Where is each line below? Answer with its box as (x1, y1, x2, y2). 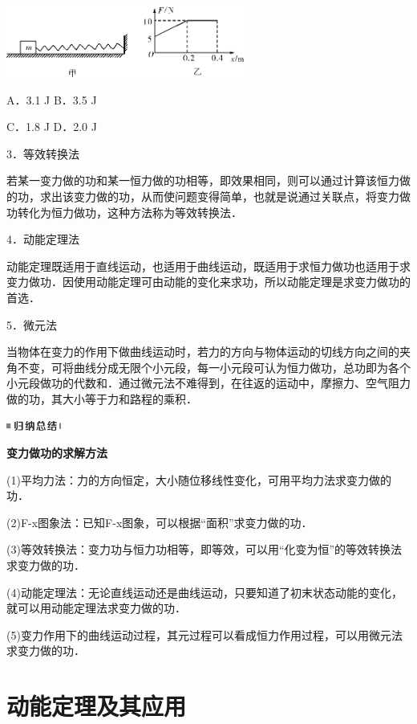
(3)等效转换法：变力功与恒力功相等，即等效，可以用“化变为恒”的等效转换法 (6, 541, 403, 558)
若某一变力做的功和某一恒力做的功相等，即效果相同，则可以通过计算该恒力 (6, 172, 399, 189)
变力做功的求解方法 (6, 444, 107, 461)
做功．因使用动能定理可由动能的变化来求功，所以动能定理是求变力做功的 (28, 273, 411, 290)
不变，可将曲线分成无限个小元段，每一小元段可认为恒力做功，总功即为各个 (17, 358, 411, 375)
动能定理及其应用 (6, 689, 187, 722)
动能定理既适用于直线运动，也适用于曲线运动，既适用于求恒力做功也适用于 (6, 257, 399, 274)
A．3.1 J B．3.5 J (6, 91, 97, 108)
